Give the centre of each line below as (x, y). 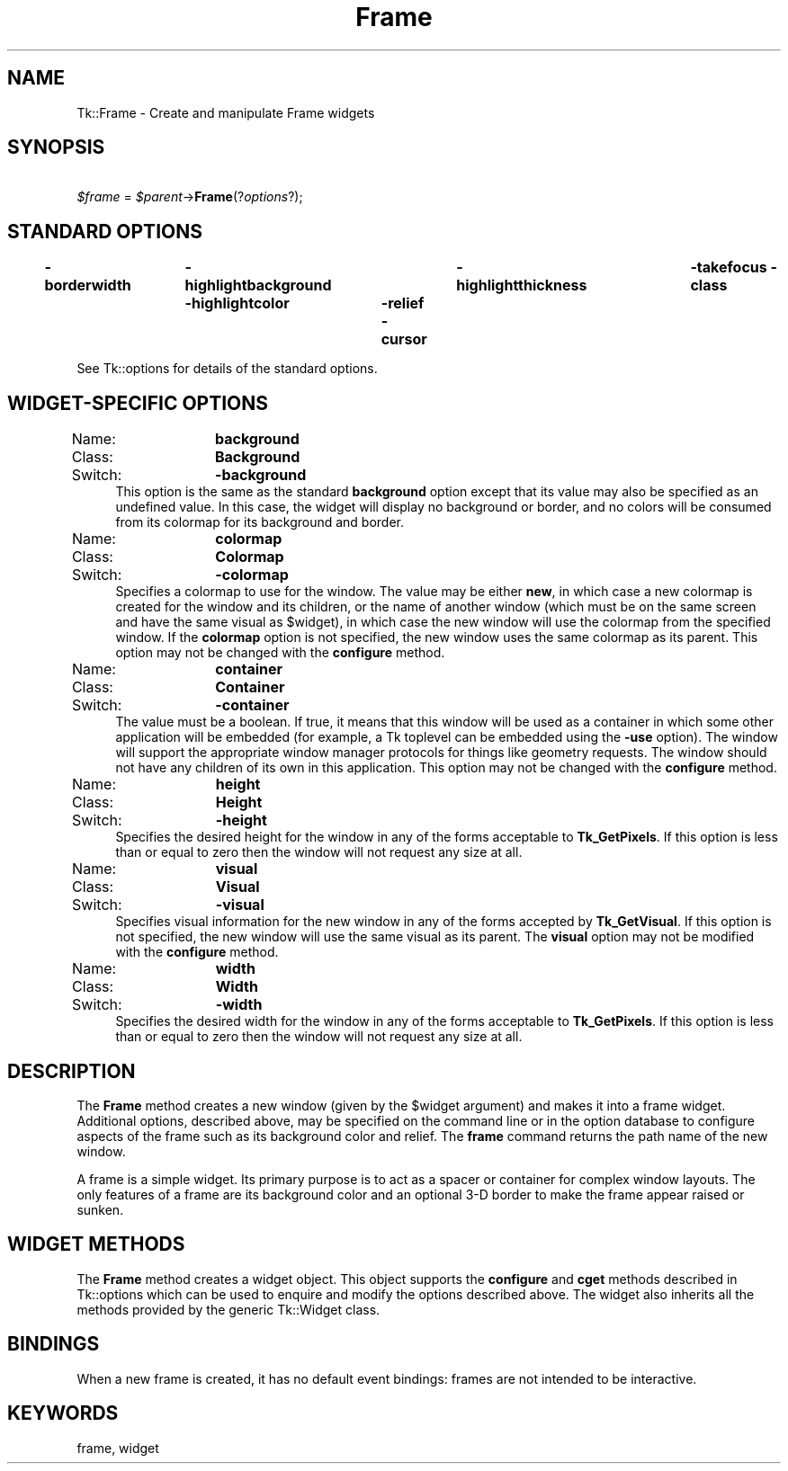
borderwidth (88, 285)
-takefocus (729, 267)
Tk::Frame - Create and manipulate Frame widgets (226, 112)
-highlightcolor (237, 303)
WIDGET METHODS (96, 1244)
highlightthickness (522, 285)
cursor (404, 339)
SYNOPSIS (56, 147)
